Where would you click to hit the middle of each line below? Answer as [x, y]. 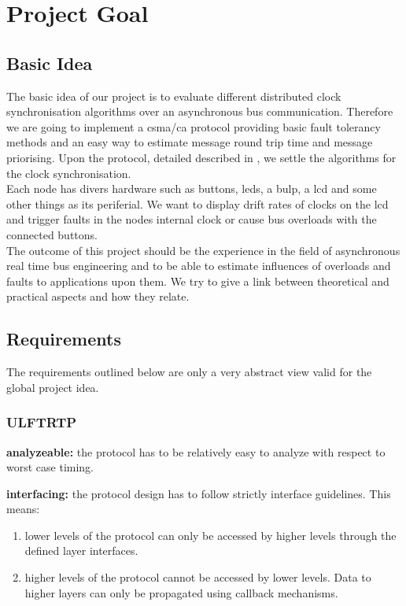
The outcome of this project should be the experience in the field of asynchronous [203, 250]
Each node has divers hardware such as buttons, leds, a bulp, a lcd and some [192, 188]
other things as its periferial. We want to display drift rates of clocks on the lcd [197, 203]
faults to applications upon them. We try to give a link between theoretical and [198, 281]
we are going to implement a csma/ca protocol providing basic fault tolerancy [194, 126]
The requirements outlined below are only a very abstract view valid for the [189, 372]
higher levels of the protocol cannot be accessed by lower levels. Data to [198, 577]
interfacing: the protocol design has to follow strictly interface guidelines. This [199, 493]
